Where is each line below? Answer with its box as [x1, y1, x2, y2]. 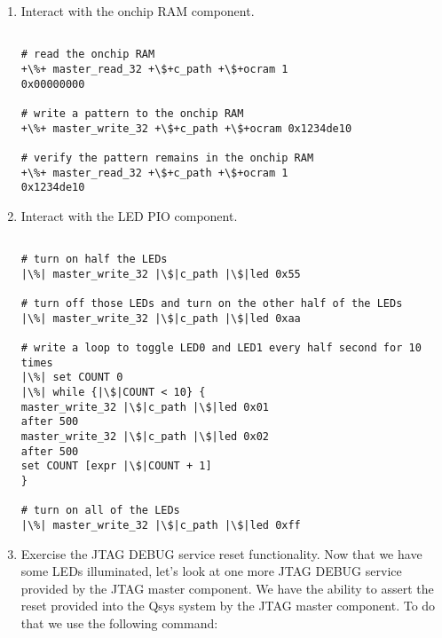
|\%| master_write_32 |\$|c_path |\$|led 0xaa [20, 311, 301, 325]
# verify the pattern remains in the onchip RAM [20, 151, 314, 164]
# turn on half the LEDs [20, 253, 168, 266]
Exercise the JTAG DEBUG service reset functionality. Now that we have [20, 544, 422, 563]
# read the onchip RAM [20, 48, 155, 61]
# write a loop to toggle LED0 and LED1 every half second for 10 [20, 342, 422, 354]
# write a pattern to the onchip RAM [20, 106, 244, 120]
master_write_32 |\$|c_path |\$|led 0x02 [20, 429, 269, 443]
